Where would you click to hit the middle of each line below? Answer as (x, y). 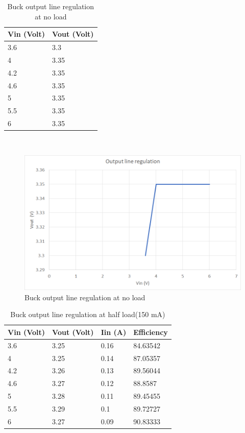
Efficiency (151, 332)
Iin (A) (114, 332)
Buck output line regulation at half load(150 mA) (88, 314)
